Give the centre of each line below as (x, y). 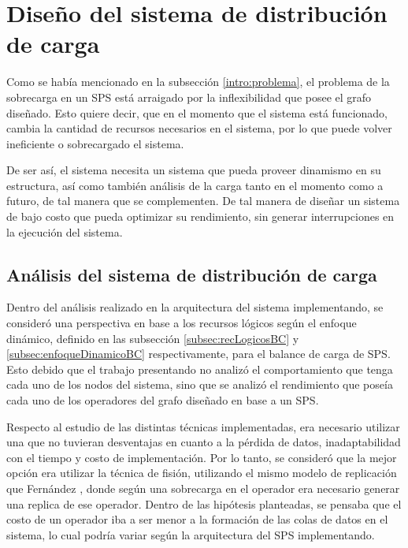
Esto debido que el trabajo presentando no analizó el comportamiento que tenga (200, 369)
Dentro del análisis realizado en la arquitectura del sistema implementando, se (195, 307)
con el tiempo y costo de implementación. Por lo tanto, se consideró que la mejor (202, 457)
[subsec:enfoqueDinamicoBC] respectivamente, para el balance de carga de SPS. (198, 354)
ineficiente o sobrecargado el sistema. (95, 143)
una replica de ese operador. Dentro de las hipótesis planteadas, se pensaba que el (204, 503)
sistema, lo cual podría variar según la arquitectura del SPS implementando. (191, 534)
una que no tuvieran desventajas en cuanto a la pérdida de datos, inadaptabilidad (204, 442)
